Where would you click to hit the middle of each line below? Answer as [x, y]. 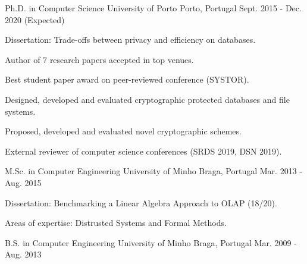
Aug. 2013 [23, 254]
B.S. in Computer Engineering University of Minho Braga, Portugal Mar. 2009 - [151, 242]
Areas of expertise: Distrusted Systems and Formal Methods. [116, 223]
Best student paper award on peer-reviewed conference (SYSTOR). [127, 79]
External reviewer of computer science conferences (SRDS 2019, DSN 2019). [143, 151]
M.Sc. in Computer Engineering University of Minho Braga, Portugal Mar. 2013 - [153, 171]
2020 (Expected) [35, 19]
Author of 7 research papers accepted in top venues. [99, 59]
